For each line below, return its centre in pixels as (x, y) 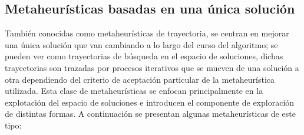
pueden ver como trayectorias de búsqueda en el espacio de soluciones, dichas (144, 56)
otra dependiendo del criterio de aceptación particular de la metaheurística (140, 79)
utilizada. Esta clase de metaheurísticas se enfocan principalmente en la (134, 91)
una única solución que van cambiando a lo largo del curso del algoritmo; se (141, 44)
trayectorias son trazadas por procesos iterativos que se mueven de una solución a (152, 67)
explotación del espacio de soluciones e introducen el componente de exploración (150, 102)
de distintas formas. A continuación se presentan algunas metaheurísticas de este (150, 114)
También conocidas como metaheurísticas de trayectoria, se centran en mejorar (147, 33)
